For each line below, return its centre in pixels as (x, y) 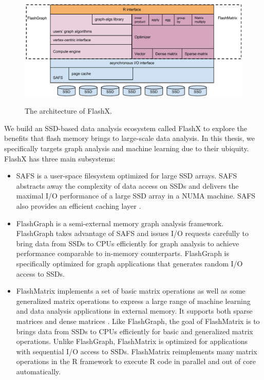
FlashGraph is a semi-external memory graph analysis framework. (120, 223)
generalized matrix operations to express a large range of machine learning (133, 301)
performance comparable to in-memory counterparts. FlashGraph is (122, 253)
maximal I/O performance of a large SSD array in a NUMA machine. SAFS (136, 196)
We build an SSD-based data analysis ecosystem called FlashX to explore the (126, 128)
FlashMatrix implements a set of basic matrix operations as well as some (131, 291)
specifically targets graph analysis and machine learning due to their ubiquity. (127, 148)
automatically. (39, 371)
